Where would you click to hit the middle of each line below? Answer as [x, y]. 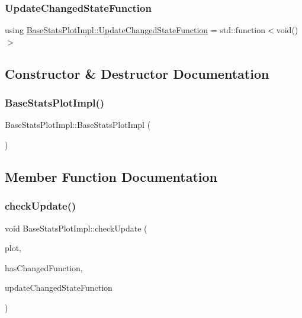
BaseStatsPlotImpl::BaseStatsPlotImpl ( [78, 125]
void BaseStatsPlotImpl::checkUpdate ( [76, 228]
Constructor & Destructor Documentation [137, 73]
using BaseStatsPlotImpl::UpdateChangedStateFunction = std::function [135, 30]
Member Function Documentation [111, 176]
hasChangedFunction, [44, 267]
